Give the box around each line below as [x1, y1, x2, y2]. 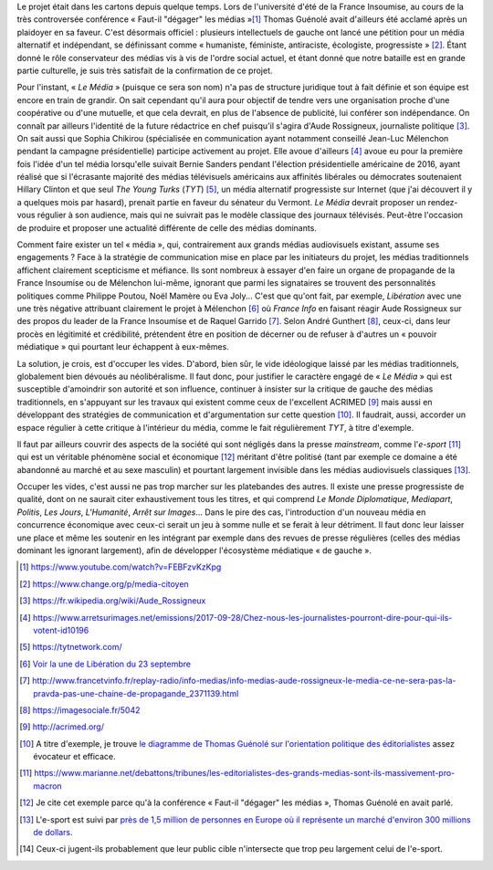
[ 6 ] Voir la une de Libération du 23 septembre [19, 658, 192, 669]
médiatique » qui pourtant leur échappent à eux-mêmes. [16, 341, 230, 352]
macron [33, 781, 63, 791]
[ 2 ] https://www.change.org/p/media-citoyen [19, 578, 189, 589]
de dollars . [33, 827, 73, 838]
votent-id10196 [33, 624, 89, 635]
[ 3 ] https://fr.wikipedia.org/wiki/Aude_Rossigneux [19, 595, 206, 606]
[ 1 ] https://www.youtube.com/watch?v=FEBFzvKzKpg [19, 561, 222, 572]
